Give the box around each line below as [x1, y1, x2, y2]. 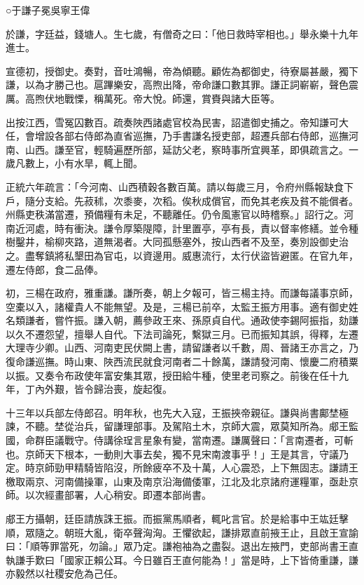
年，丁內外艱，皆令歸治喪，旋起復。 [6, 382, 172, 396]
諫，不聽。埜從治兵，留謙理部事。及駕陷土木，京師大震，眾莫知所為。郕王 [6, 419, 349, 433]
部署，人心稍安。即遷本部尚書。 [64, 487, 211, 502]
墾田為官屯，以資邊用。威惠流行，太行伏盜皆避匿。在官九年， [73, 248, 358, 262]
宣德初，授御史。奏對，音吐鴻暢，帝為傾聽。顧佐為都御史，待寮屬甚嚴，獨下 [6, 63, 358, 78]
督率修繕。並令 [279, 220, 349, 235]
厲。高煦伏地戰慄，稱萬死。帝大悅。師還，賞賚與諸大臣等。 [6, 90, 280, 105]
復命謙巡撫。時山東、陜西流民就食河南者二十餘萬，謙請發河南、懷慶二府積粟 [6, 354, 358, 369]
